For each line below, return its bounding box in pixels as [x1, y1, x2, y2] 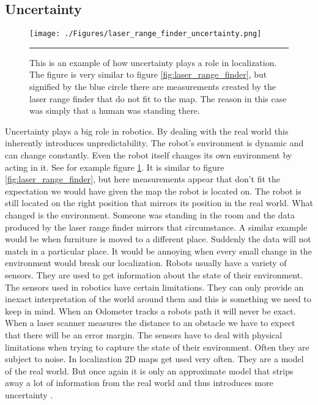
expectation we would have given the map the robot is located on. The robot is [5, 184, 301, 197]
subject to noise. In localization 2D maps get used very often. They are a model [5, 352, 304, 365]
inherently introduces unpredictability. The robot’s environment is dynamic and [5, 136, 304, 149]
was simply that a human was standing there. [29, 104, 200, 117]
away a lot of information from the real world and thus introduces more [5, 376, 273, 389]
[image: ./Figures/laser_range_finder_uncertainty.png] [29, 29, 262, 39]
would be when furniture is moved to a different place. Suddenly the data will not [5, 232, 311, 245]
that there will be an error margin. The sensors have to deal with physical [5, 328, 283, 341]
